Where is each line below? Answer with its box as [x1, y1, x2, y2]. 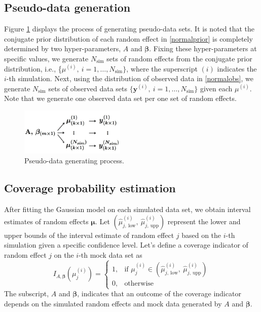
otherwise [124, 280, 154, 287]
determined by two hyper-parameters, [4, 43, 121, 54]
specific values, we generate [4, 53, 89, 63]
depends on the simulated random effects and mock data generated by [4, 298, 222, 308]
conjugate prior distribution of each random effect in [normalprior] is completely [4, 33, 253, 44]
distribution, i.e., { [4, 63, 62, 74]
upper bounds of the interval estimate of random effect [4, 229, 174, 240]
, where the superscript [126, 63, 198, 74]
